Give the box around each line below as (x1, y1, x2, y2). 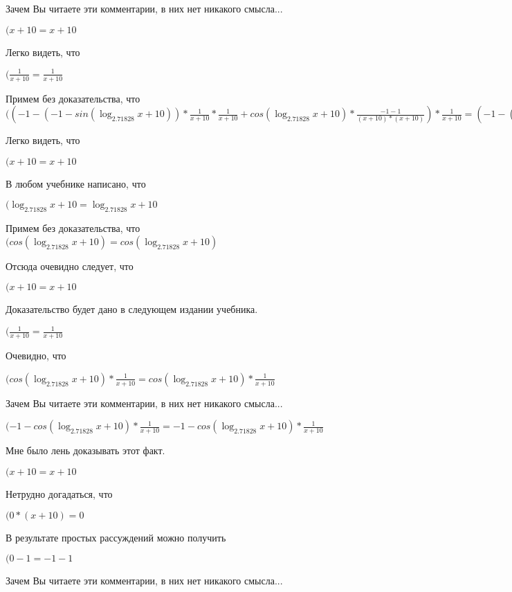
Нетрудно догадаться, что (6, 487, 113, 501)
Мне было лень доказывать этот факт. (6, 443, 165, 458)
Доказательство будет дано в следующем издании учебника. (6, 302, 258, 316)
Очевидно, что (6, 348, 66, 363)
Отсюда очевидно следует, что (6, 258, 134, 273)
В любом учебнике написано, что (6, 176, 146, 190)
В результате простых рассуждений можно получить (6, 530, 226, 544)
